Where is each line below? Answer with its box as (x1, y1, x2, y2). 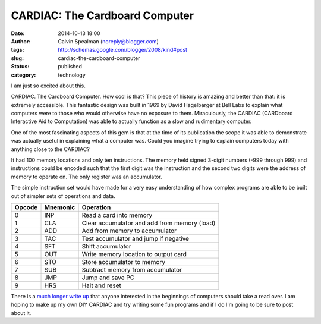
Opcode (14, 203, 38, 211)
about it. (11, 309, 32, 316)
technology (58, 71, 86, 78)
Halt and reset (81, 281, 122, 290)
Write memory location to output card (81, 250, 187, 258)
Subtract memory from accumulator (81, 265, 182, 273)
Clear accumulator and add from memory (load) (81, 219, 216, 227)
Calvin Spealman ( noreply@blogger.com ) (58, 37, 159, 45)
